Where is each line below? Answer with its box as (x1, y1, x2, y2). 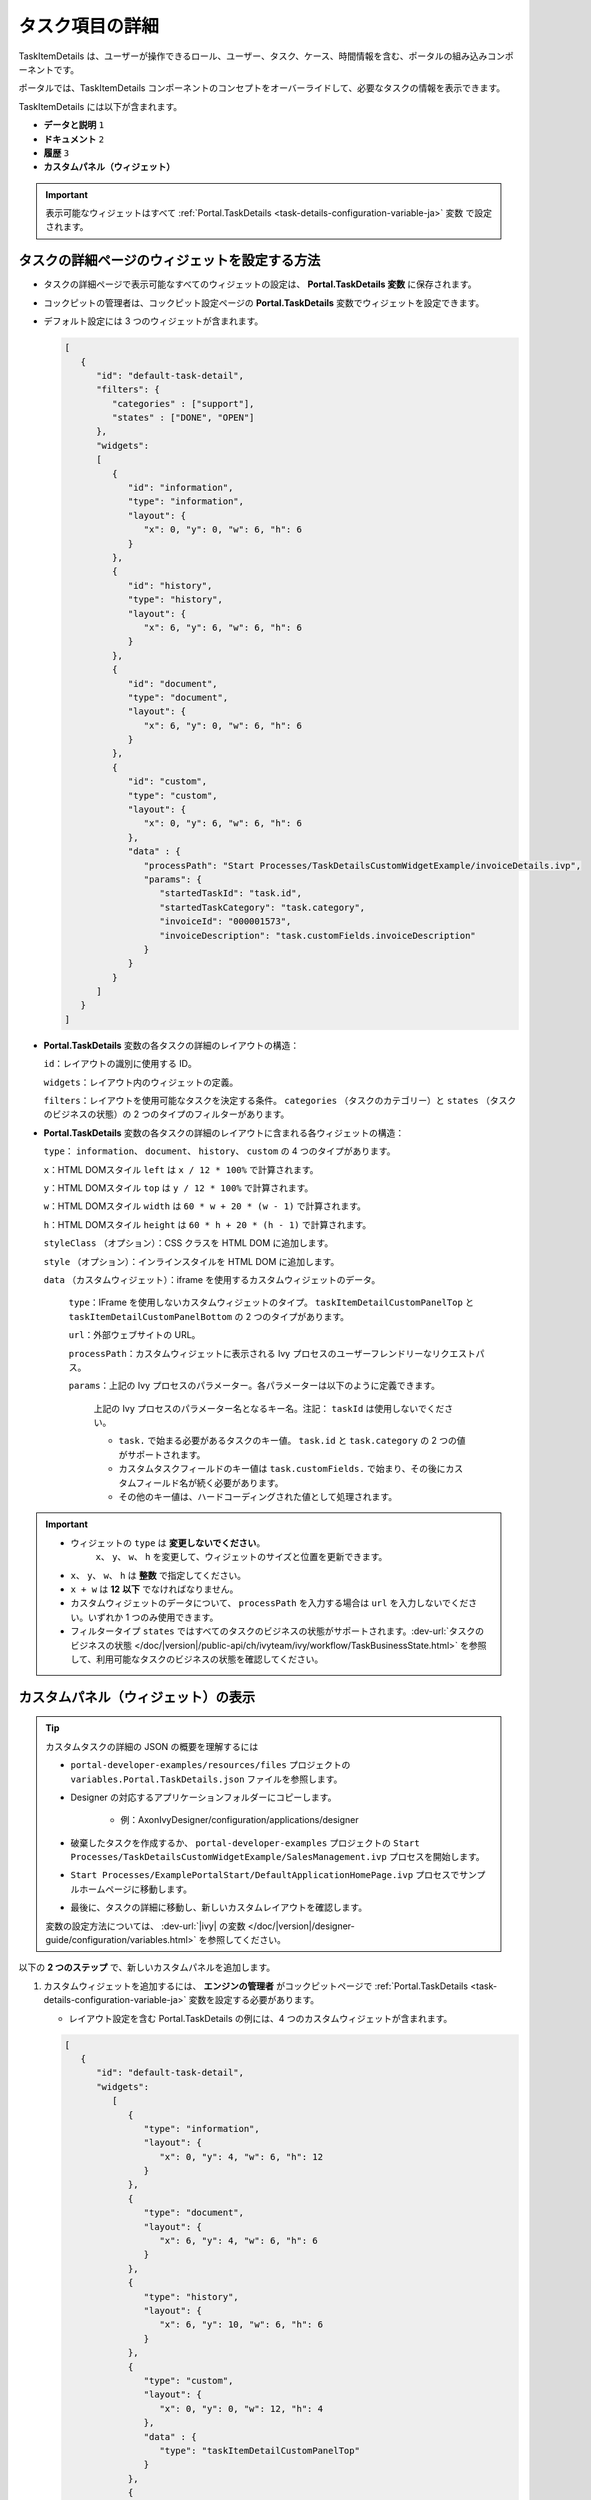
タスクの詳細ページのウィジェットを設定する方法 (18, 252, 321, 269)
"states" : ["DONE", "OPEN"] (111, 412, 255, 424)
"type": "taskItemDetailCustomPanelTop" (159, 2445, 360, 2456)
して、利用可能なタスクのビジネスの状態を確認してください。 (70, 1653, 324, 1665)
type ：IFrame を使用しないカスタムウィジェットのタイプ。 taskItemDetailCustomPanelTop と (68, 1296, 475, 1309)
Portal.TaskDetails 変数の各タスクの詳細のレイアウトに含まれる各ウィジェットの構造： (43, 1126, 405, 1139)
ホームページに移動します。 (78, 1883, 192, 1895)
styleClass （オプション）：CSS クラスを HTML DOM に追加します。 (43, 1237, 334, 1249)
